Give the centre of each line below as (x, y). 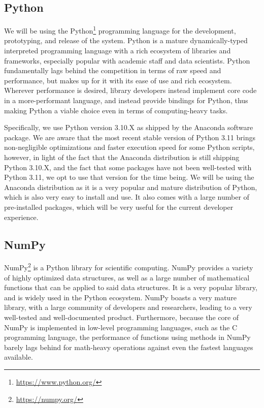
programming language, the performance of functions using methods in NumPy (127, 337)
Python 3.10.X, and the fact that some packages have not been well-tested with (128, 167)
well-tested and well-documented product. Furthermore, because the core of (122, 317)
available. (19, 357)
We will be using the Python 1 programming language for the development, (120, 30)
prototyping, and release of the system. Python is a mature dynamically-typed (126, 40)
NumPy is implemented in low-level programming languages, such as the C (121, 327)
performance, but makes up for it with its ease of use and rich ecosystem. (118, 80)
